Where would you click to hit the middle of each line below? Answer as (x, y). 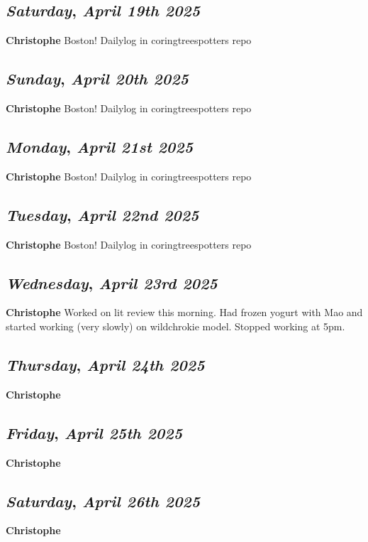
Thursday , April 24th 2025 (105, 364)
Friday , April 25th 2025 (94, 432)
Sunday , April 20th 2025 (97, 78)
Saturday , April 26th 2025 (103, 500)
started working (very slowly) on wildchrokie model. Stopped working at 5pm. (175, 326)
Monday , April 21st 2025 (100, 146)
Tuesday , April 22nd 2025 (102, 214)
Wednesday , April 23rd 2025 (112, 282)
